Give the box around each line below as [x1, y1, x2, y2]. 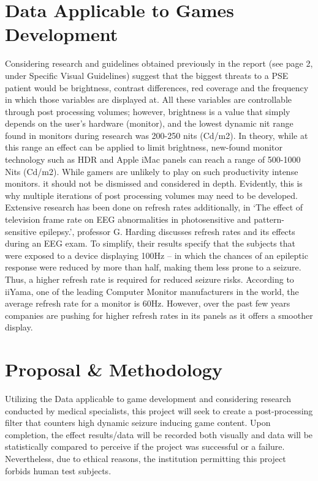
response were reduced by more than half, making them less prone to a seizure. [5, 261, 301, 274]
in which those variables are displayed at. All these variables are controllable [5, 93, 292, 106]
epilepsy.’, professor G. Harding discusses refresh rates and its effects [39, 225, 295, 237]
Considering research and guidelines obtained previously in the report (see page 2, [5, 57, 313, 70]
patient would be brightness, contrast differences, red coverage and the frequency [5, 81, 309, 94]
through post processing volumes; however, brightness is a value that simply [5, 105, 290, 117]
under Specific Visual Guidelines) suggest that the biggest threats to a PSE [5, 69, 289, 81]
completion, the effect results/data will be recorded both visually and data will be [5, 428, 313, 441]
